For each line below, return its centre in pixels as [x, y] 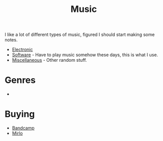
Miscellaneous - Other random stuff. [49, 60]
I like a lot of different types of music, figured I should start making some [80, 35]
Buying [20, 114]
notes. [11, 40]
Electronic [22, 50]
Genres [20, 80]
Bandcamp [23, 128]
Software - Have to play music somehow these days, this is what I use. [85, 55]
